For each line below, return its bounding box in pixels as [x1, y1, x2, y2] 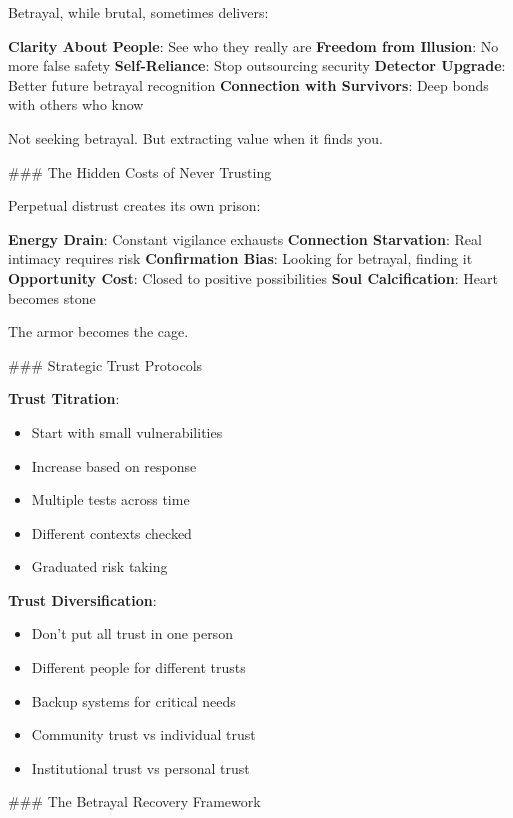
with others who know [8, 94, 144, 115]
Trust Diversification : [8, 589, 157, 610]
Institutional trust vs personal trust [31, 757, 250, 778]
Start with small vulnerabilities [31, 421, 223, 442]
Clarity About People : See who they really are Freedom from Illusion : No [8, 35, 499, 56]
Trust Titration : [8, 388, 120, 409]
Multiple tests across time [31, 489, 190, 510]
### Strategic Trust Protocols [8, 354, 203, 375]
